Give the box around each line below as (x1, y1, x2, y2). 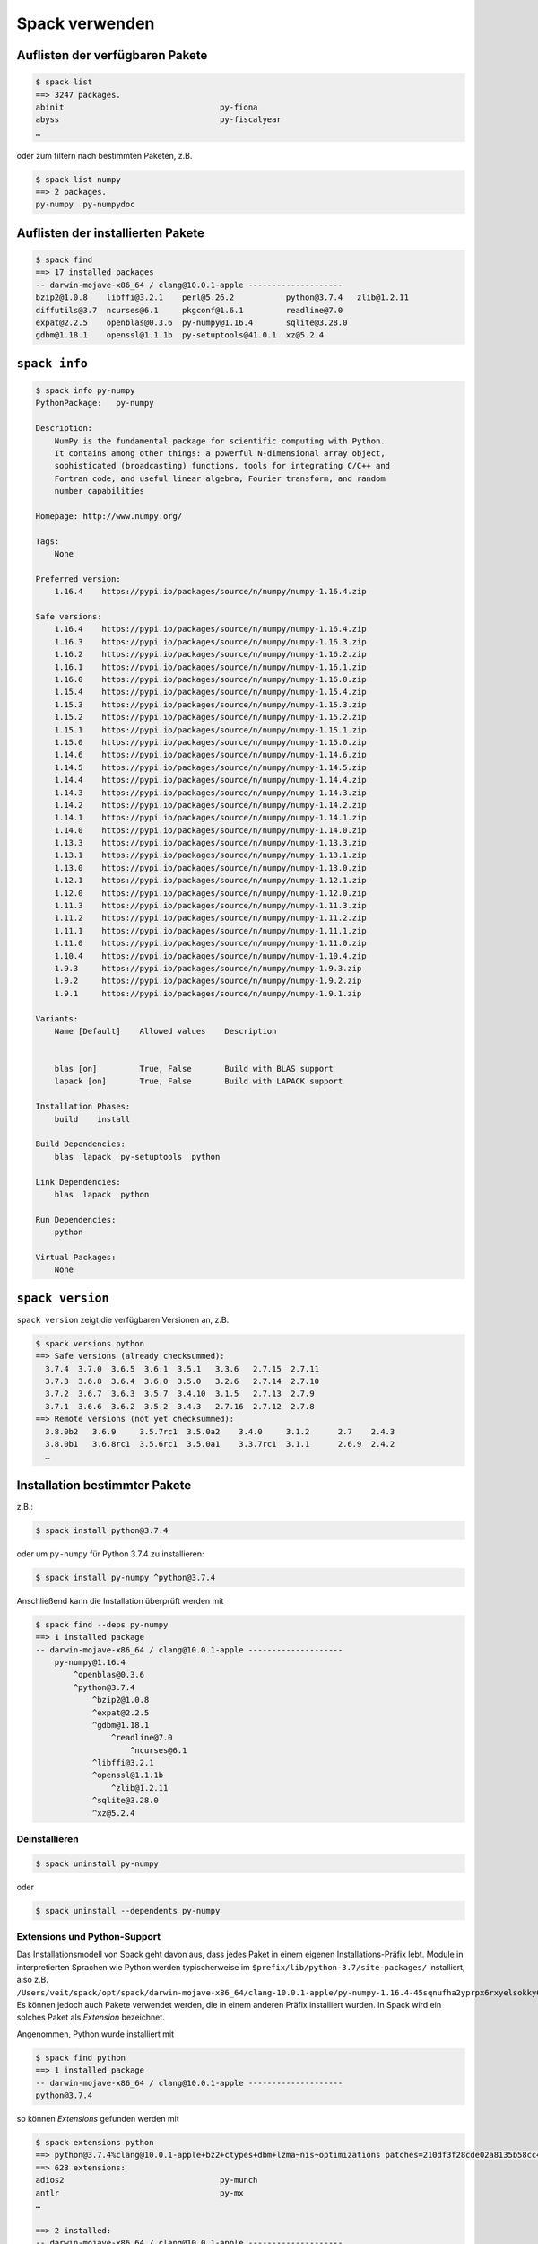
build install (54, 1114, 131, 1124)
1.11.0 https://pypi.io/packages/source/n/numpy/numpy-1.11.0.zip (54, 938, 367, 949)
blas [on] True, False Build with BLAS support (54, 1064, 334, 1074)
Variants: (35, 1013, 79, 1023)
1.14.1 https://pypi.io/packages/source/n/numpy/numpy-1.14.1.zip (54, 812, 367, 823)
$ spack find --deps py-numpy (35, 1619, 169, 1629)
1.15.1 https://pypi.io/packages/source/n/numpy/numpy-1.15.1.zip (54, 724, 367, 735)
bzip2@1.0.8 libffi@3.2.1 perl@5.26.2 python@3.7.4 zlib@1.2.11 (35, 293, 410, 302)
